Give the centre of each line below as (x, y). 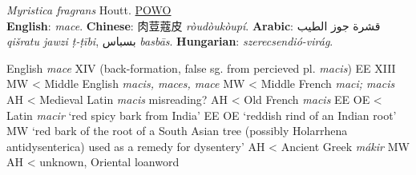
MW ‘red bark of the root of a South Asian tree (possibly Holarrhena (177, 131)
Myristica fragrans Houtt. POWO (89, 10)
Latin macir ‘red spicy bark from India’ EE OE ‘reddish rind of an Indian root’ (202, 115)
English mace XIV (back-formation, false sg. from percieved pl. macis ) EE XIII (201, 68)
